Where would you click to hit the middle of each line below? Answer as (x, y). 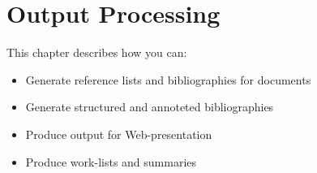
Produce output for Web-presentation (119, 134)
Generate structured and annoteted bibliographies (150, 107)
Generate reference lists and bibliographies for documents (168, 79)
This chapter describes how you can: (97, 52)
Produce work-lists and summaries (111, 161)
